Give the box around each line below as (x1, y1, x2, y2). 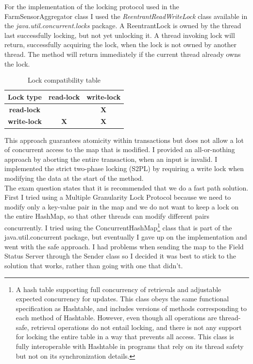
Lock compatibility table (28, 75, 101, 85)
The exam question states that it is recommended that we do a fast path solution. (4, 182, 249, 192)
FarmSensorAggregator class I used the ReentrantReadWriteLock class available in (4, 11, 248, 21)
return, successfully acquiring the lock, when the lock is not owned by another (4, 39, 237, 50)
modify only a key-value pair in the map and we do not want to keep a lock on (4, 201, 239, 211)
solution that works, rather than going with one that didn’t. (4, 260, 183, 270)
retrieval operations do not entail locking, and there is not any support (31, 322, 242, 332)
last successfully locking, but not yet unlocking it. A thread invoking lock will (4, 30, 235, 40)
